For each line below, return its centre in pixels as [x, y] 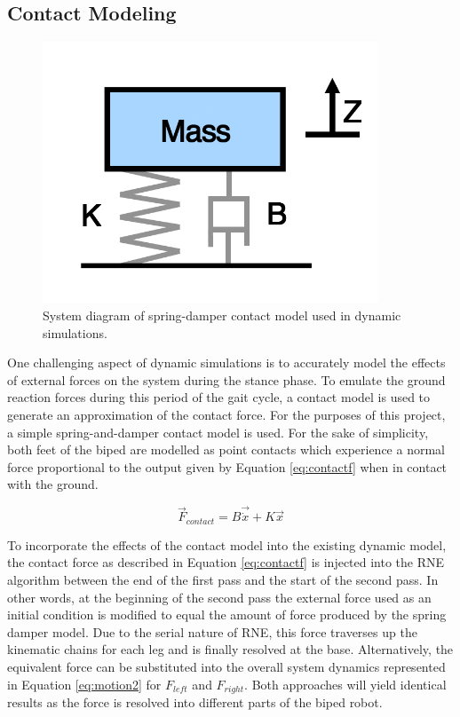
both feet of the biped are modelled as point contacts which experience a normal [226, 449]
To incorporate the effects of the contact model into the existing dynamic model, [227, 544]
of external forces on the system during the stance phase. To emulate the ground [226, 379]
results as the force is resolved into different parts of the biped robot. [195, 701]
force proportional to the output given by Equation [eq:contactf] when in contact [227, 466]
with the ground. [53, 484]
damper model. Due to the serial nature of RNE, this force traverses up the [212, 631]
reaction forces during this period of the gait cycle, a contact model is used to [219, 397]
